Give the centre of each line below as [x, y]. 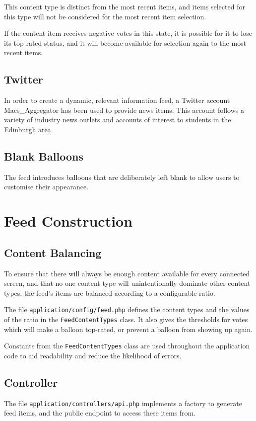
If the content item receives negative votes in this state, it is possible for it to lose [128, 33]
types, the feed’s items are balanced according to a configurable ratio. [110, 293]
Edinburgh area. [29, 129]
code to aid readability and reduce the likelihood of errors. [93, 355]
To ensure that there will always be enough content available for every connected [127, 273]
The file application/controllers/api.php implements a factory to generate [123, 403]
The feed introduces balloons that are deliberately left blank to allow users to [122, 177]
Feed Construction [68, 221]
